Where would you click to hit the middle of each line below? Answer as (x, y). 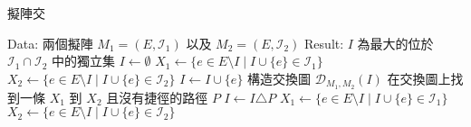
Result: (324, 43)
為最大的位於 (395, 43)
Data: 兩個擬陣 (50, 43)
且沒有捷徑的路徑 (157, 97)
